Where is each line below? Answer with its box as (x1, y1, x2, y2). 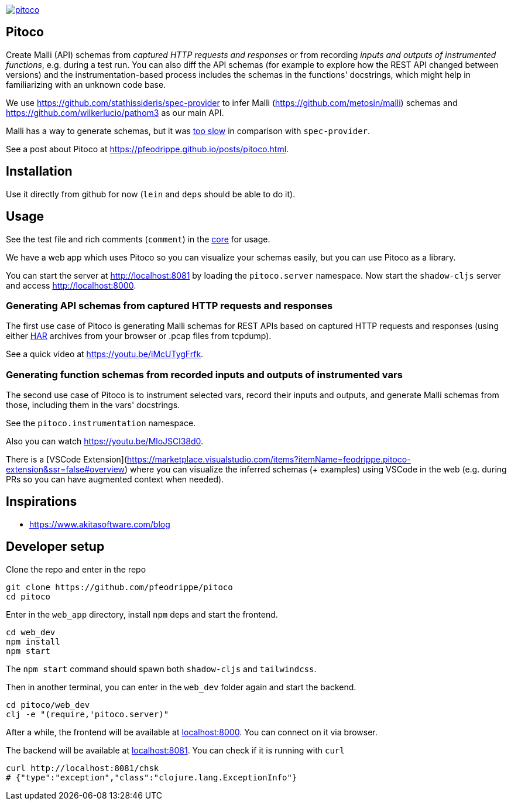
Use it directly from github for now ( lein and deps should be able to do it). (6, 189, 296, 199)
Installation (6, 164, 73, 179)
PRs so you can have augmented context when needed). (6, 474, 224, 485)
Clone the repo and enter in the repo (6, 564, 146, 574)
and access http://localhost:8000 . (6, 280, 136, 290)
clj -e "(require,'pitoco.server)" (6, 709, 169, 719)
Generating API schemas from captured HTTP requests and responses (6, 299, 333, 311)
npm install (6, 636, 60, 646)
